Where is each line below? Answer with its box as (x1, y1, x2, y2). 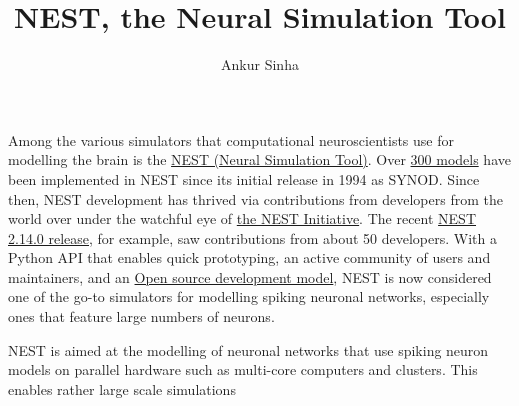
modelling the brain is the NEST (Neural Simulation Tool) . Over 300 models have (8, 149, 511, 170)
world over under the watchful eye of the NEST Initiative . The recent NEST (8, 208, 477, 229)
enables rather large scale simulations (8, 378, 236, 399)
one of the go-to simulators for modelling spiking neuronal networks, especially (8, 286, 490, 307)
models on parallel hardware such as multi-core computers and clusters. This (8, 359, 478, 380)
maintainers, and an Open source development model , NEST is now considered (8, 266, 492, 287)
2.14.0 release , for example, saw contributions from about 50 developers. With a (8, 227, 497, 248)
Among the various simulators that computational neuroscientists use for (8, 129, 454, 150)
